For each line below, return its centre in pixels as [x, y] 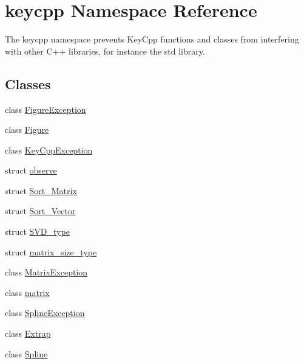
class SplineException [45, 313]
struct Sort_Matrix [41, 190]
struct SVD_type [37, 231]
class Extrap [28, 333]
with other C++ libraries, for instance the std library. [105, 51]
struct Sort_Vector [40, 211]
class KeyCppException [49, 150]
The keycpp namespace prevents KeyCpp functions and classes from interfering [152, 39]
